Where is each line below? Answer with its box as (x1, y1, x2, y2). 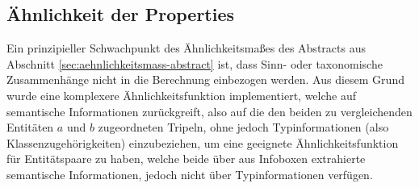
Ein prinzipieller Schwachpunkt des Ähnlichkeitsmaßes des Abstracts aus (6, 40, 366, 56)
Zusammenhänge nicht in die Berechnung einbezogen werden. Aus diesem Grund (6, 71, 404, 88)
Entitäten (6, 119, 54, 136)
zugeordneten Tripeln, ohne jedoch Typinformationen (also (98, 119, 389, 136)
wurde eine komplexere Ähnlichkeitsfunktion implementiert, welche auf (6, 86, 357, 103)
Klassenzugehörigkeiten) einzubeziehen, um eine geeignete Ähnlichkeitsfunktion (6, 134, 399, 151)
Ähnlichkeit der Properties (6, 2, 235, 27)
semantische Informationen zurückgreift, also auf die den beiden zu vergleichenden (6, 102, 413, 119)
